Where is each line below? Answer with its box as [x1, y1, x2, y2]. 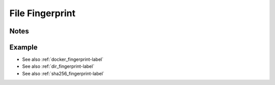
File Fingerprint [9, 8, 76, 19]
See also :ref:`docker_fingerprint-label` [22, 56, 104, 63]
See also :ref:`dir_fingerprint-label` [22, 63, 95, 69]
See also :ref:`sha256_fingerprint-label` [22, 70, 104, 76]
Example [9, 43, 38, 52]
